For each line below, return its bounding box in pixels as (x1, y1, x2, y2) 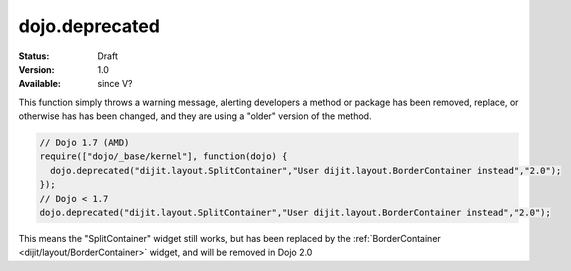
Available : (18, 78, 62, 90)
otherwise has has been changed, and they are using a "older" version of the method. (18, 110, 372, 122)
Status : (18, 50, 50, 62)
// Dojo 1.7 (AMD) (39, 137, 130, 149)
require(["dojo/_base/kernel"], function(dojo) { (39, 151, 288, 162)
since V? (97, 78, 133, 90)
